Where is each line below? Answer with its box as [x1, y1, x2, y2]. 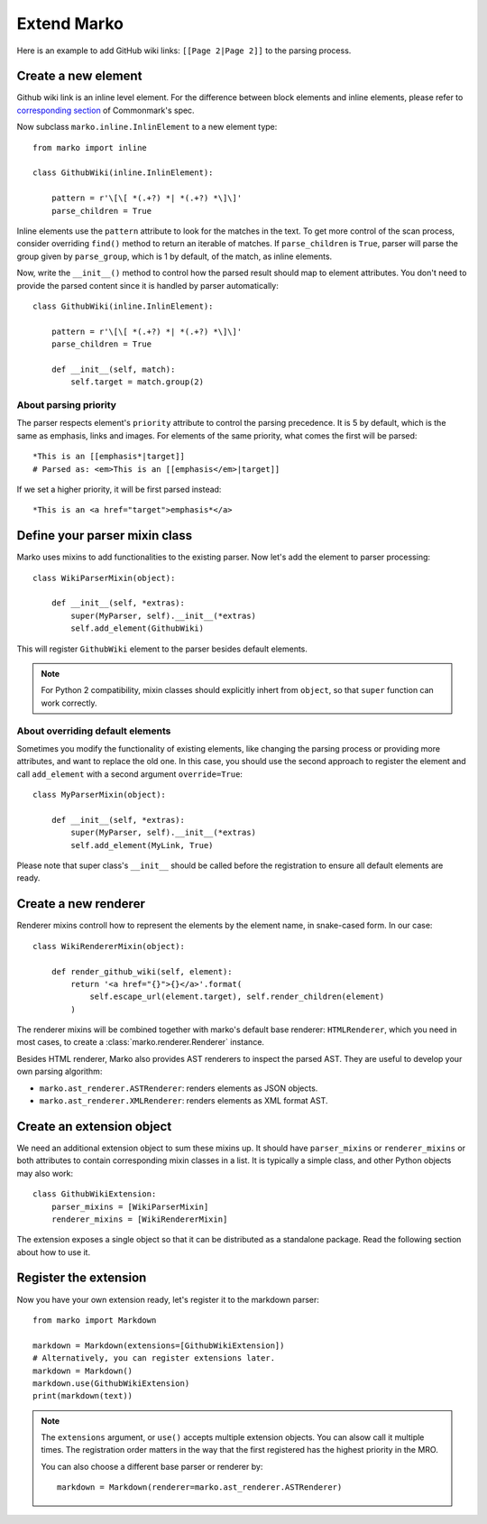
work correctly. [41, 697, 98, 708]
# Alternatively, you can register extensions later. [32, 1353, 275, 1363]
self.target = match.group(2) [70, 377, 205, 387]
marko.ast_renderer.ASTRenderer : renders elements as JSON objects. [39, 1083, 318, 1094]
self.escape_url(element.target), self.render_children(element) [89, 992, 385, 1002]
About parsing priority [16, 399, 117, 411]
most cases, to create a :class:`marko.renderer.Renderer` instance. [16, 1037, 265, 1048]
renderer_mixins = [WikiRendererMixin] [51, 1214, 228, 1224]
